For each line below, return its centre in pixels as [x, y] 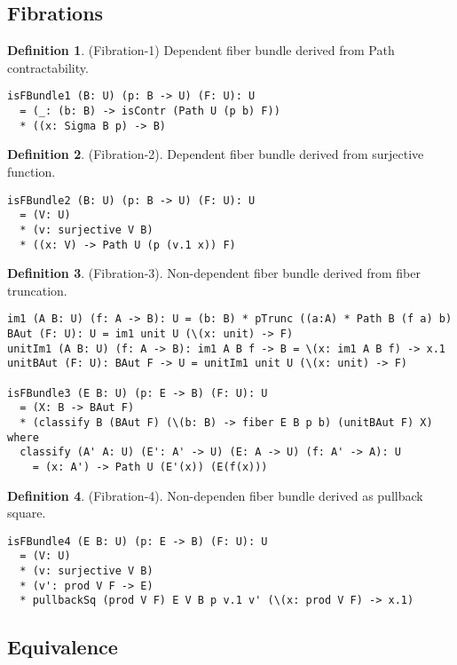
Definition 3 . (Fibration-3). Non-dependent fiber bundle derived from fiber [214, 273]
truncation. [37, 290]
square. [27, 513]
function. [32, 171]
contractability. [48, 67]
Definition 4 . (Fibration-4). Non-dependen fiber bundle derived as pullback [215, 495]
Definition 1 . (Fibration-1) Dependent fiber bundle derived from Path [201, 50]
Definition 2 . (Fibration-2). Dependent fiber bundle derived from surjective [216, 154]
